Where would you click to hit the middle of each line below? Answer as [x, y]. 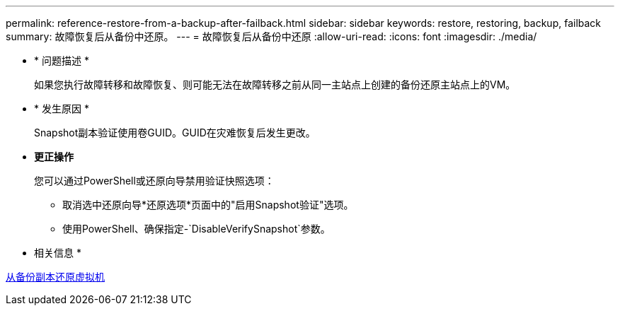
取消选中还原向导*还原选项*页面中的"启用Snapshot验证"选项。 [208, 205]
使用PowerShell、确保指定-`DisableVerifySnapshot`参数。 [196, 229]
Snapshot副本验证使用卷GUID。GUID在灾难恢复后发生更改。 [175, 133]
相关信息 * [58, 253]
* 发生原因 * [62, 108]
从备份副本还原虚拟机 [55, 277]
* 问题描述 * [62, 60]
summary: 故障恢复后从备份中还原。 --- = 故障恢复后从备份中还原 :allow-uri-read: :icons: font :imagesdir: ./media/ [271, 36]
